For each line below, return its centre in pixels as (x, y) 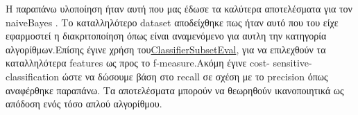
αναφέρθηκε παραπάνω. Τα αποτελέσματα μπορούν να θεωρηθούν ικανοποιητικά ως (175, 90)
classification (33, 76)
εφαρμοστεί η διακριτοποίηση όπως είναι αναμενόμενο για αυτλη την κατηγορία (166, 36)
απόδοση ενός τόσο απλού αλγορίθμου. (84, 104)
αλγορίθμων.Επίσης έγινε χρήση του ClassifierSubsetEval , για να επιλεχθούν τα (166, 49)
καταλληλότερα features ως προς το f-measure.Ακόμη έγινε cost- (138, 63)
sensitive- (292, 63)
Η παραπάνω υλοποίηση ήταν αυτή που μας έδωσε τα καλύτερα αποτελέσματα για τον (179, 8)
